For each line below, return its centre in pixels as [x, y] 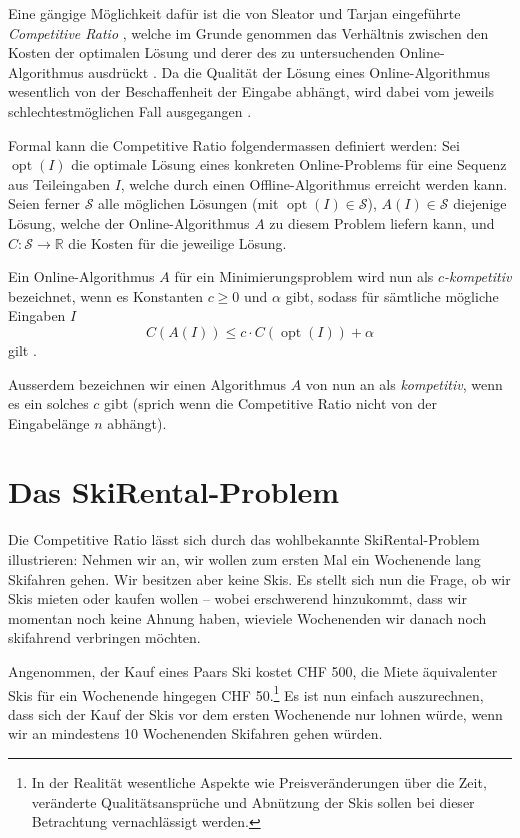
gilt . [22, 349]
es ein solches [48, 403]
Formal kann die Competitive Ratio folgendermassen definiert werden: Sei [234, 144]
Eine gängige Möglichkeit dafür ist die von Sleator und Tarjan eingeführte [234, 13]
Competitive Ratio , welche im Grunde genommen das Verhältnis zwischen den [248, 32]
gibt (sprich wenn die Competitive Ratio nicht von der [270, 403]
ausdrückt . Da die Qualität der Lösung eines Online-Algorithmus [289, 71]
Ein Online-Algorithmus [81, 276]
